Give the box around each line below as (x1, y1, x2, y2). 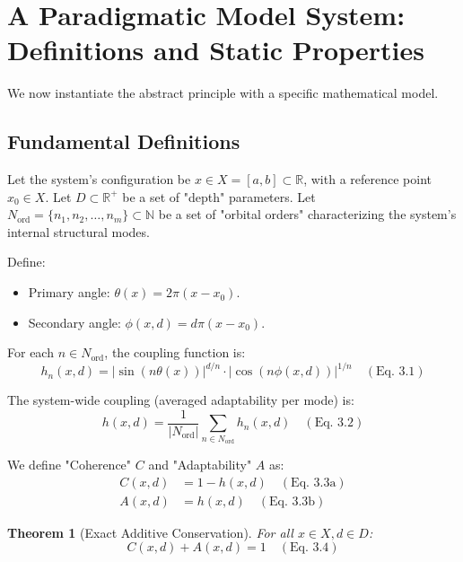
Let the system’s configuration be (7, 170, 191, 189)
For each (7, 343, 54, 362)
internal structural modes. (7, 222, 150, 241)
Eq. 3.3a (291, 476, 336, 489)
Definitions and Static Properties (7, 31, 424, 68)
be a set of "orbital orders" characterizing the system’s (158, 205, 457, 224)
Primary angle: (28, 283, 110, 302)
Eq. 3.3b (268, 495, 316, 508)
